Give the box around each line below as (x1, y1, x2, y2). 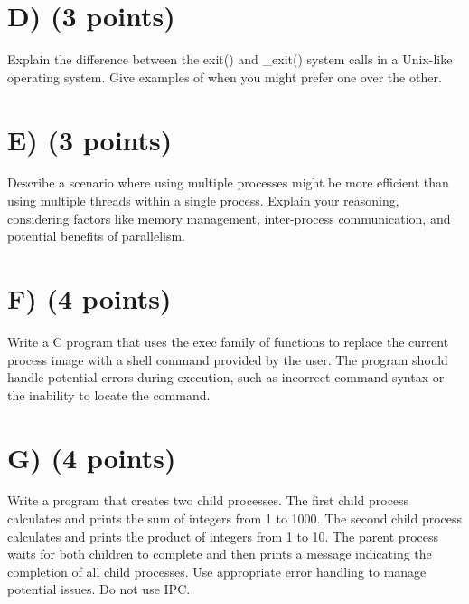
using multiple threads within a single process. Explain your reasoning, (7, 191, 399, 210)
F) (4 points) (7, 280, 172, 316)
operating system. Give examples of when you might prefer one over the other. (7, 67, 442, 86)
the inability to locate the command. (7, 385, 211, 404)
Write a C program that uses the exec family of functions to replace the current (7, 331, 449, 350)
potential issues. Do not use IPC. (7, 580, 191, 599)
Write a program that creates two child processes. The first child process (7, 491, 409, 510)
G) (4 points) (7, 438, 176, 475)
